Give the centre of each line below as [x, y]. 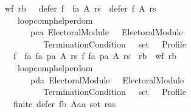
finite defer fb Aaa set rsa [64, 103]
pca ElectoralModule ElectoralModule [106, 32]
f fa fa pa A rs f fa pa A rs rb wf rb [95, 56]
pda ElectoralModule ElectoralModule [107, 79]
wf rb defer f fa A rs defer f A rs [80, 8]
